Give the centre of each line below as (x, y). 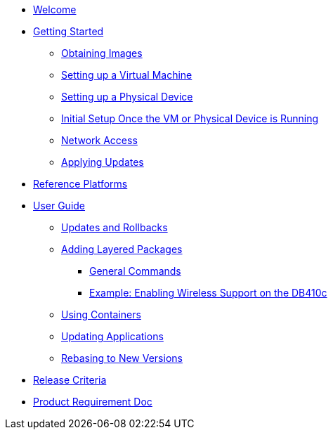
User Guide (59, 206)
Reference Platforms (80, 184)
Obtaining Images (102, 53)
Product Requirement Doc (93, 402)
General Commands (135, 271)
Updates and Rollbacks (115, 227)
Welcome (55, 9)
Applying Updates (103, 162)
